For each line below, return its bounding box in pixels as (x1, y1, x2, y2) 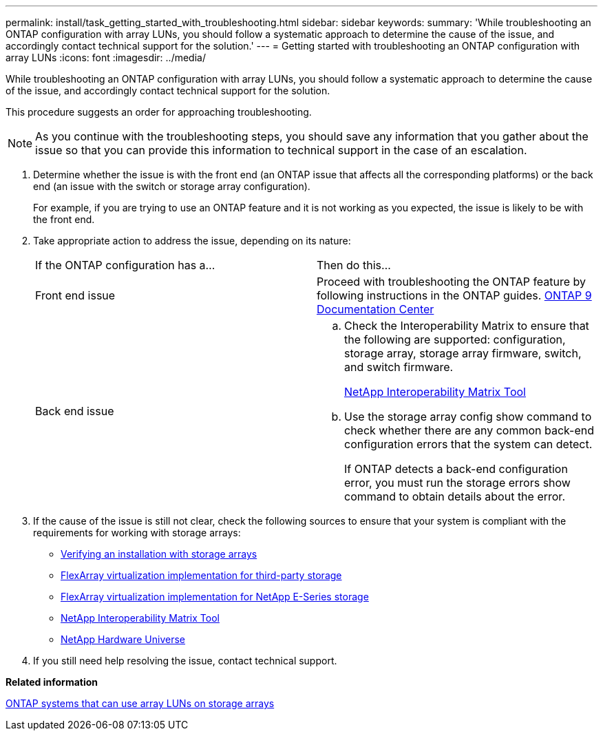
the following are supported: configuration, (344, 333, 566, 346)
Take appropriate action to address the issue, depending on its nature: (33, 235, 351, 246)
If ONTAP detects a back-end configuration (344, 462, 568, 476)
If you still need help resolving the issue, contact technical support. (33, 655, 337, 666)
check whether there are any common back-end (344, 423, 595, 437)
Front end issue (35, 288, 116, 302)
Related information (6, 676, 98, 688)
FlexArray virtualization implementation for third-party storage (61, 569, 342, 581)
